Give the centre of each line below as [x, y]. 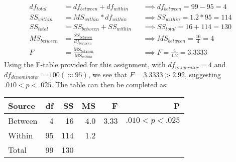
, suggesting [203, 74]
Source [22, 106]
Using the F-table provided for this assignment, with [85, 64]
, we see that [108, 74]
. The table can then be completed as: [110, 84]
